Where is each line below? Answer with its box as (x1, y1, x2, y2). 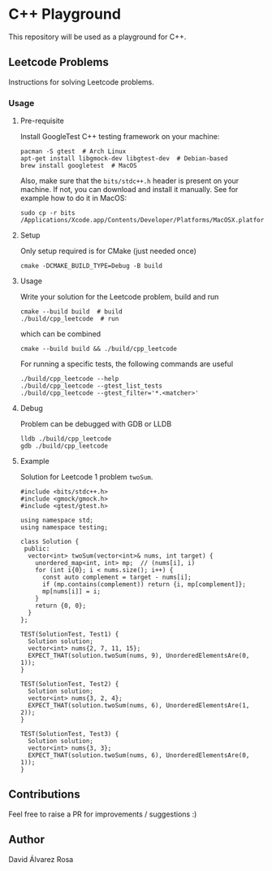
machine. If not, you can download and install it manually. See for (19, 185, 239, 195)
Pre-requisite (19, 116, 65, 126)
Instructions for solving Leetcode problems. (8, 77, 154, 86)
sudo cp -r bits (19, 209, 76, 217)
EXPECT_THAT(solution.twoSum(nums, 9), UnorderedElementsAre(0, (28, 652, 250, 660)
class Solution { (19, 538, 80, 546)
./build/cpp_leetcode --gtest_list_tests (19, 382, 162, 391)
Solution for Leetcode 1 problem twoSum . (19, 472, 153, 482)
